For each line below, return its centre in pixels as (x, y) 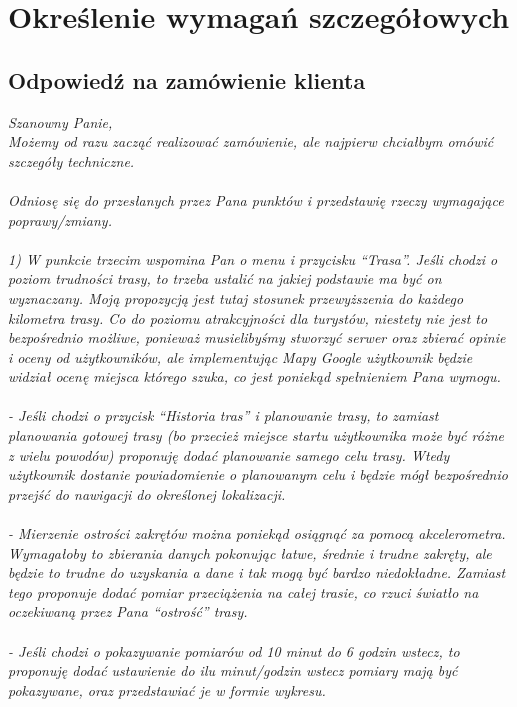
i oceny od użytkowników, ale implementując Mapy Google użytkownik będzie (240, 356)
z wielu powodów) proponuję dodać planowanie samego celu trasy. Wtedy (229, 454)
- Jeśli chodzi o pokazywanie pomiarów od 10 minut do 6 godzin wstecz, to (234, 650)
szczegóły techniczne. (71, 160)
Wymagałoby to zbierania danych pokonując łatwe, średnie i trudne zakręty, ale (250, 552)
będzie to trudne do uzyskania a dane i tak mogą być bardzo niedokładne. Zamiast (257, 572)
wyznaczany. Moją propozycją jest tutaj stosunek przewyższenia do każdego (236, 297)
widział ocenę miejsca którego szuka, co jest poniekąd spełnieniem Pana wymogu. (254, 376)
